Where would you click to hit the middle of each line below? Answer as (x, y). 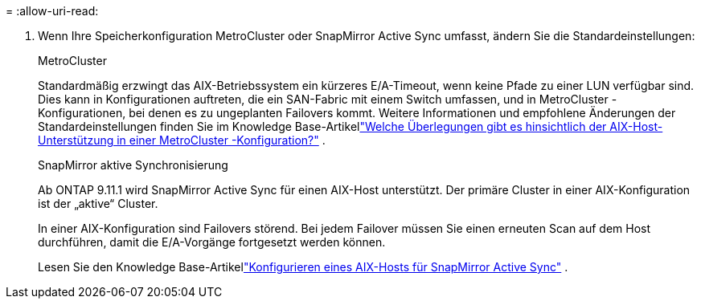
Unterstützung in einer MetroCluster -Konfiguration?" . (182, 140)
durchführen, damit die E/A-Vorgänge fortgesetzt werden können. (212, 242)
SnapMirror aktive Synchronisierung (133, 165)
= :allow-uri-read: (52, 11)
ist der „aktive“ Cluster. (98, 203)
